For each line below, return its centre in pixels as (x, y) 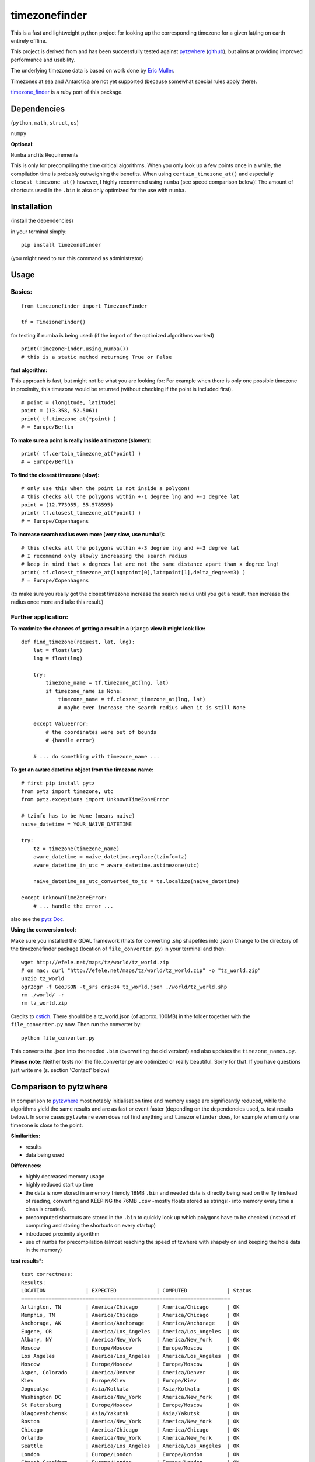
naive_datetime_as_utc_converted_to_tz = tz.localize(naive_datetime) (136, 881)
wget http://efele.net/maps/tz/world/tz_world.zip (95, 962)
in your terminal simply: (39, 232)
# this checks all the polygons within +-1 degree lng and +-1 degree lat (130, 496)
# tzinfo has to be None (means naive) (78, 816)
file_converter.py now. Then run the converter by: (76, 1025)
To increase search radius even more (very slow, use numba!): (88, 535)
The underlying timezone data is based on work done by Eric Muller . (93, 71)
